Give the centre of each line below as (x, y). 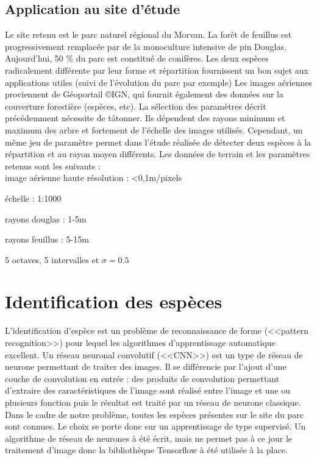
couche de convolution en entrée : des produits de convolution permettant (142, 378)
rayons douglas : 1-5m (46, 218)
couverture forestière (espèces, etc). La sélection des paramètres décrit (136, 106)
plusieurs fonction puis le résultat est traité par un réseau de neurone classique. (153, 402)
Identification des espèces (114, 301)
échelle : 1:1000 (33, 198)
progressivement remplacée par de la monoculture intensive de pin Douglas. (146, 46)
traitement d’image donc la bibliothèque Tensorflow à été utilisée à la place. (146, 450)
